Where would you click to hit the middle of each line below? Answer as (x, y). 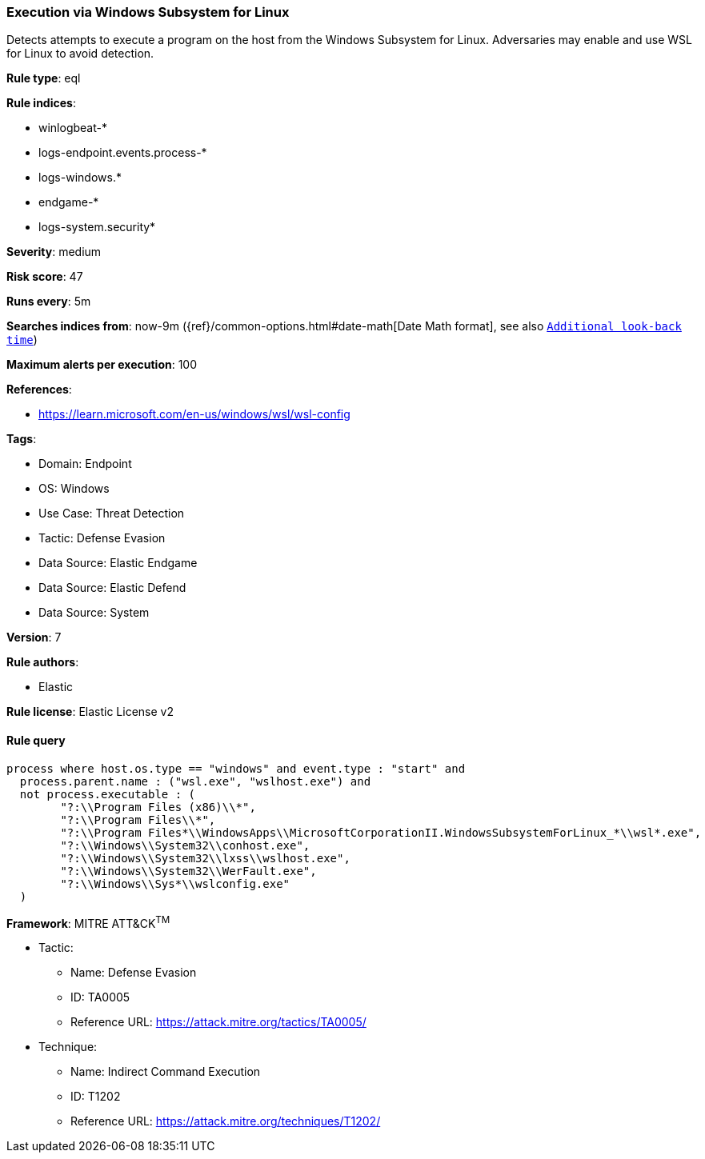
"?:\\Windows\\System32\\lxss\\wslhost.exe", (205, 858)
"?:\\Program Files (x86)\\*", (158, 807)
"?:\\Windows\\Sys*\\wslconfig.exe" (175, 883)
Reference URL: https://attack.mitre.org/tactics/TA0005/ (218, 1022)
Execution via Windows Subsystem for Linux (148, 12)
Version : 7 (34, 637)
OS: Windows (74, 489)
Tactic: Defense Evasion (102, 538)
